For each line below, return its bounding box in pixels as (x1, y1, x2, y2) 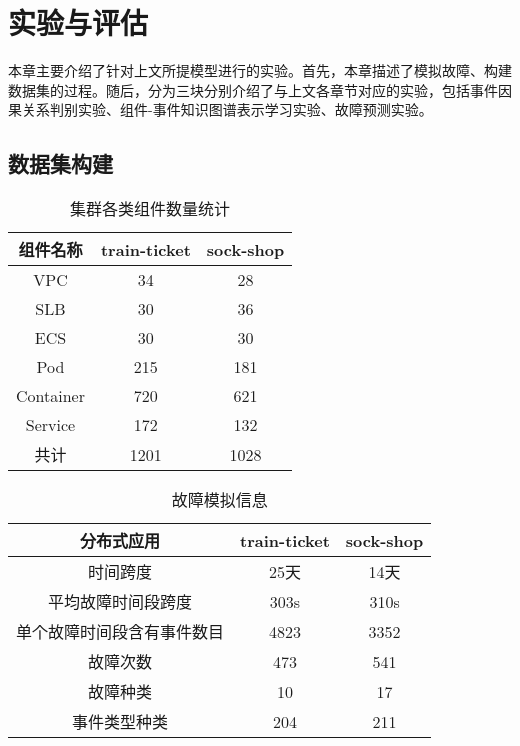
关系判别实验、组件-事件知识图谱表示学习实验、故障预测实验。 (21, 99, 433, 120)
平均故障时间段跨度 (48, 590, 193, 614)
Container (16, 384, 85, 408)
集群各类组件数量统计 (70, 197, 231, 221)
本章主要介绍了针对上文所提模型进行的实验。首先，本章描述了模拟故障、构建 (8, 60, 512, 81)
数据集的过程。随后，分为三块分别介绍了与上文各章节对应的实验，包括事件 (8, 79, 498, 100)
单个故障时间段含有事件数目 (16, 620, 225, 644)
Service (25, 413, 76, 437)
